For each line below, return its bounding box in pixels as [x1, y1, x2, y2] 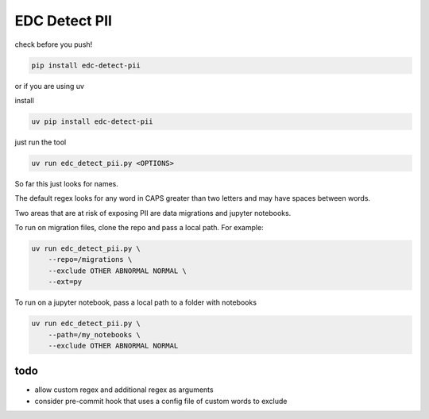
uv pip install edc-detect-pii [31, 117, 154, 126]
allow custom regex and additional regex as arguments [34, 385, 214, 394]
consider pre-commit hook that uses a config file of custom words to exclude [34, 396, 288, 406]
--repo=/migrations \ [48, 255, 133, 264]
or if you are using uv [14, 81, 85, 90]
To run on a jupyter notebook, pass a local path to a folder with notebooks [14, 298, 257, 307]
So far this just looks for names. [14, 179, 119, 188]
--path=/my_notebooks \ [48, 330, 141, 339]
